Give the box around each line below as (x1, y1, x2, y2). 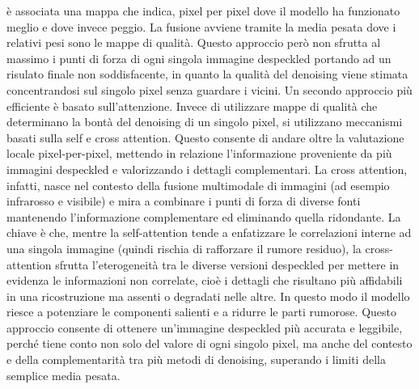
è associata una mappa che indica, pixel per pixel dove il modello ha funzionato (6, 2, 400, 19)
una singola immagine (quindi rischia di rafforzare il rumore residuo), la (6, 239, 362, 256)
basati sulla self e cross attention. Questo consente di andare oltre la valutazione (6, 129, 404, 146)
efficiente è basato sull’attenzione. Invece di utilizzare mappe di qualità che (6, 97, 378, 114)
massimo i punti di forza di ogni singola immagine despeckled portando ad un (6, 49, 391, 66)
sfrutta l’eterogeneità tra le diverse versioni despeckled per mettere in (55, 256, 400, 273)
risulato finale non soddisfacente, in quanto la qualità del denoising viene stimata (6, 66, 408, 82)
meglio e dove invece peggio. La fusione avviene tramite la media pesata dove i (6, 18, 396, 35)
